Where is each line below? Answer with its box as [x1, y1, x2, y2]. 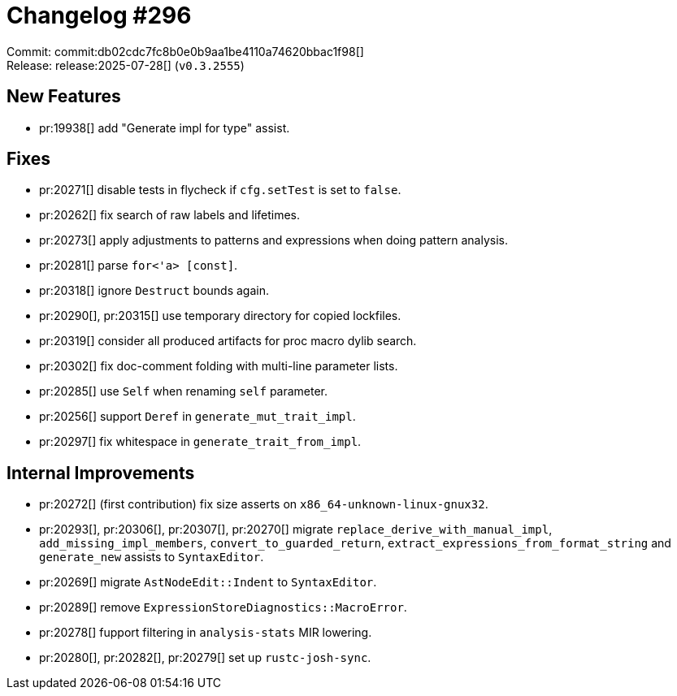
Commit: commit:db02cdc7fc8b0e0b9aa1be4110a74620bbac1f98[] [7, 44, 364, 58]
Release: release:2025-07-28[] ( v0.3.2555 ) [7, 58, 245, 72]
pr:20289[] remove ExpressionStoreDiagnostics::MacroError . [39, 600, 407, 615]
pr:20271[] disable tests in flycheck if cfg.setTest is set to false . [39, 183, 401, 197]
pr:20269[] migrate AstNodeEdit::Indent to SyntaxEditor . [39, 575, 377, 590]
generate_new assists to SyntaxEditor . [39, 550, 264, 564]
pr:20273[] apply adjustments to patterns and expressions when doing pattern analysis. [39, 233, 509, 248]
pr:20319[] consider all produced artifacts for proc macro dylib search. [39, 334, 417, 348]
